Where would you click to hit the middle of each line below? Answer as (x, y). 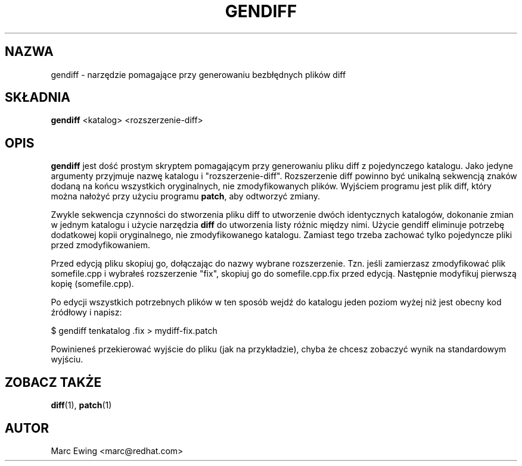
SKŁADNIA (38, 98)
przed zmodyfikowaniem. (101, 245)
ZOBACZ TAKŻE (53, 382)
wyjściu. (67, 359)
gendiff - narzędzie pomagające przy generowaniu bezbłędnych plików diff (198, 74)
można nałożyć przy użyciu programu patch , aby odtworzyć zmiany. (186, 196)
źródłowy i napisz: (86, 312)
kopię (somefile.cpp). (92, 284)
